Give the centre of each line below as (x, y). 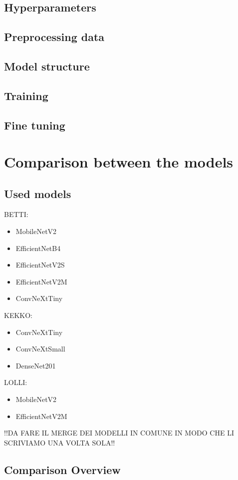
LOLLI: (16, 382)
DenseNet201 (36, 365)
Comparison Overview (62, 469)
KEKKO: (18, 315)
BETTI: (16, 214)
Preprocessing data (54, 37)
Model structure (47, 66)
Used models (38, 193)
